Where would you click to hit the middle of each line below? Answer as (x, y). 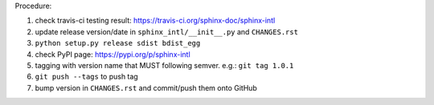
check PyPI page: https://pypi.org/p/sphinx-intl (113, 54)
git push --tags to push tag (86, 77)
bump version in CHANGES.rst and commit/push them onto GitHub (146, 87)
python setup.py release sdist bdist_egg (118, 43)
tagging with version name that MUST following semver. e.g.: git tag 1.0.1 (164, 65)
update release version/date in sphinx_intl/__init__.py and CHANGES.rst (167, 31)
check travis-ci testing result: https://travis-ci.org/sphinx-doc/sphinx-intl (155, 21)
